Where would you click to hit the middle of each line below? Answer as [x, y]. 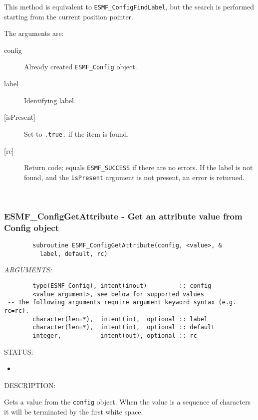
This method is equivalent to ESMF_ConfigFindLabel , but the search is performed [129, 6]
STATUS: [19, 351]
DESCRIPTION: [30, 385]
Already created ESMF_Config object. [81, 67]
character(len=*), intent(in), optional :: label [120, 319]
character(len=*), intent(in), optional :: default [124, 327]
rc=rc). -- [22, 311]
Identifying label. [50, 100]
